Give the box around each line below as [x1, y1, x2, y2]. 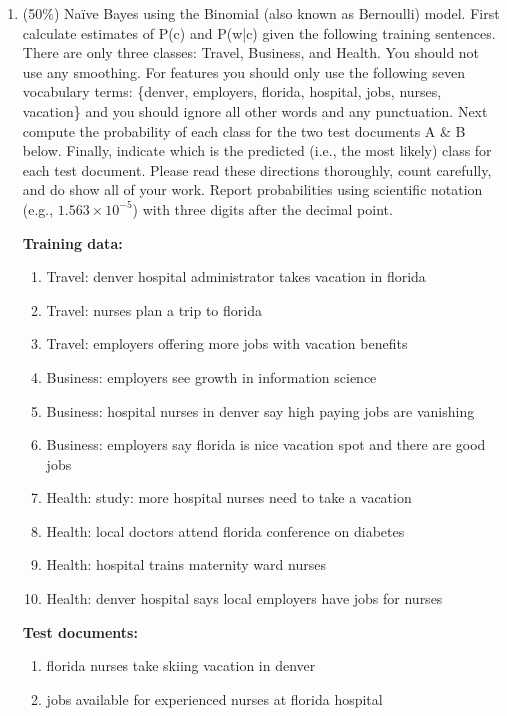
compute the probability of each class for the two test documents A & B [22, 120, 466, 141]
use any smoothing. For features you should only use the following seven [22, 61, 465, 82]
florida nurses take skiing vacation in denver [46, 655, 316, 676]
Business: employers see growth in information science [46, 366, 377, 387]
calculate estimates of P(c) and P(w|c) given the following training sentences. [22, 22, 496, 43]
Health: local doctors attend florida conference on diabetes [46, 520, 405, 541]
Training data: [22, 232, 123, 253]
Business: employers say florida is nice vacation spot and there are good [46, 434, 486, 455]
